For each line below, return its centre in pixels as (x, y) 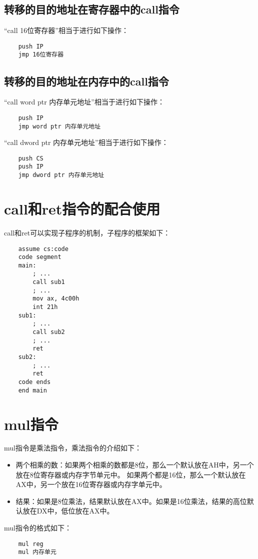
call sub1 (49, 282)
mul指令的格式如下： (38, 527)
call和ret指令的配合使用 (82, 208)
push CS (31, 158)
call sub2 (49, 332)
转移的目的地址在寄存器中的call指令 (92, 9)
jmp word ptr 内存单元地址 (59, 126)
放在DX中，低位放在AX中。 (68, 511)
